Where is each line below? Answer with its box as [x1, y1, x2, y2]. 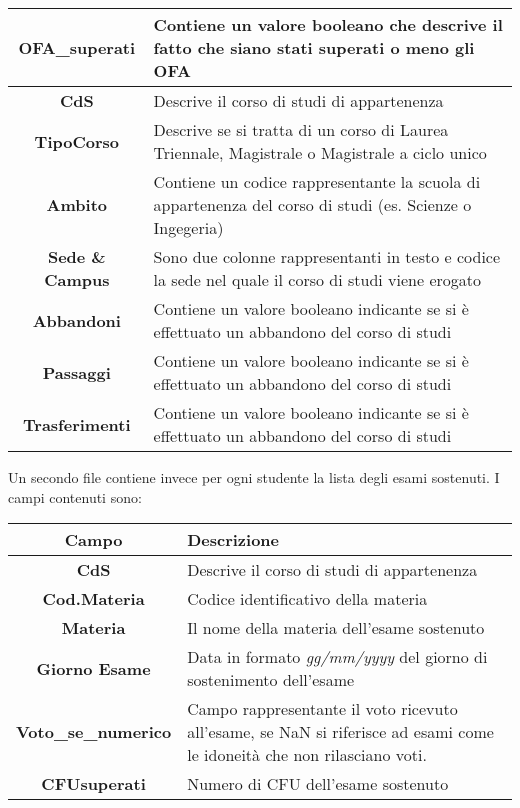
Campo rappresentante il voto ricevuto [187, 697, 458, 721]
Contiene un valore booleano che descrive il [153, 13, 503, 36]
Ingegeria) [153, 216, 224, 239]
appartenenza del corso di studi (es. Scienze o [153, 193, 472, 216]
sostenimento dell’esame [187, 668, 355, 692]
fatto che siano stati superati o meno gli [153, 36, 475, 59]
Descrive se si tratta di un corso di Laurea [153, 118, 449, 141]
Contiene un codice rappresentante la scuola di [153, 170, 481, 193]
